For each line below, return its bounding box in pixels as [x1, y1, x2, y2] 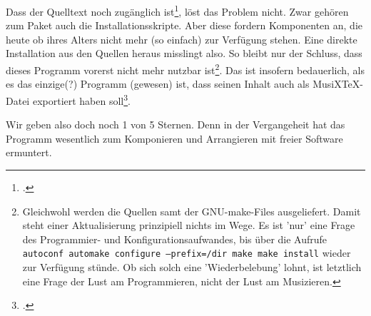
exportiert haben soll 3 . [32, 91, 131, 108]
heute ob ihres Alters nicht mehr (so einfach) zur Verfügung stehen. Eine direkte [6, 31, 357, 46]
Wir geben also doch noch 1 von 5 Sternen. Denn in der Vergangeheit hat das [6, 117, 345, 132]
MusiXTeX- [312, 76, 364, 91]
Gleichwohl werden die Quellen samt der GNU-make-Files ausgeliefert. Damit [22, 203, 361, 218]
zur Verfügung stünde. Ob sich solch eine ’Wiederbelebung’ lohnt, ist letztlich [22, 259, 362, 274]
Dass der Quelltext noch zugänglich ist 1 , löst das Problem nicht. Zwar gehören [6, 2, 349, 19]
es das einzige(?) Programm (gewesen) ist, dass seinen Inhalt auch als [6, 76, 310, 91]
